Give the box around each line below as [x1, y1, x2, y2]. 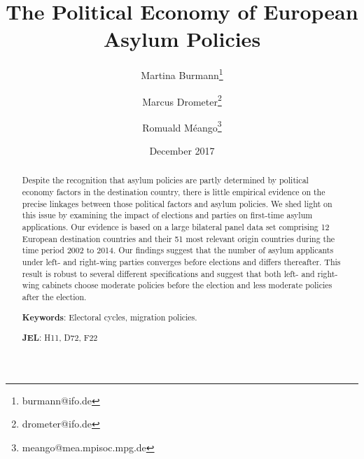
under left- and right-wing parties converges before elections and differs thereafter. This [22, 256, 341, 268]
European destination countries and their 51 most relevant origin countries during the [22, 232, 335, 244]
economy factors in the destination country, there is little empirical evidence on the [22, 186, 325, 198]
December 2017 [149, 143, 215, 158]
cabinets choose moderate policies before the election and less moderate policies [42, 279, 332, 291]
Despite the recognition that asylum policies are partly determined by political [22, 174, 309, 186]
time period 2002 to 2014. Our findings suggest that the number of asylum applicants [22, 244, 334, 256]
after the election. [22, 291, 87, 303]
